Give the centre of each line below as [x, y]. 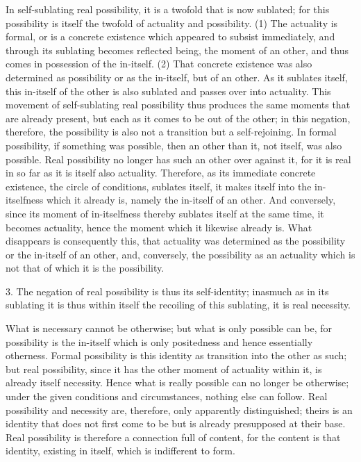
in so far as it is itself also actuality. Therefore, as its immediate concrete [161, 173]
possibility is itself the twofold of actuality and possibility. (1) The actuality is [172, 23]
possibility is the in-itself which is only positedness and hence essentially [159, 341]
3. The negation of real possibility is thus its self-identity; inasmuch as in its [167, 291]
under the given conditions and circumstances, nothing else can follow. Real [167, 396]
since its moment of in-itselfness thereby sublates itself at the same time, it [165, 213]
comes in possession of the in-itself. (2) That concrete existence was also [159, 64]
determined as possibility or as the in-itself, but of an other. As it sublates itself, [177, 77]
